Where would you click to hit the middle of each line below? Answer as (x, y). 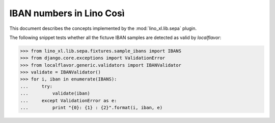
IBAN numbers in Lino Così (67, 13)
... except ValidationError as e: (68, 100)
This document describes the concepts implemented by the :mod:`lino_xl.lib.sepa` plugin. (103, 28)
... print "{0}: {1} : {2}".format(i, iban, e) (91, 108)
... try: (36, 86)
